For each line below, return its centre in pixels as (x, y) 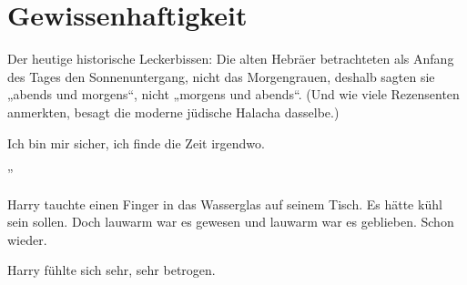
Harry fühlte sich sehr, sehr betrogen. (112, 270)
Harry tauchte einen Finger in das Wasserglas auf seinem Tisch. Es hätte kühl (225, 204)
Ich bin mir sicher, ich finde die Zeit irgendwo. (136, 142)
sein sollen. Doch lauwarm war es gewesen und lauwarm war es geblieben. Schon (231, 222)
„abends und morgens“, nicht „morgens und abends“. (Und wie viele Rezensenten (233, 94)
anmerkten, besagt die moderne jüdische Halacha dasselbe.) (173, 112)
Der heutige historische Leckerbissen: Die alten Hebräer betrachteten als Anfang (231, 59)
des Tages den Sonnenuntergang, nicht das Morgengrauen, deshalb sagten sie (221, 76)
